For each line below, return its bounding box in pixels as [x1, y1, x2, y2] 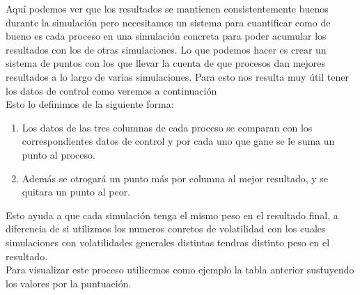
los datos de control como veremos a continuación [6, 83, 217, 97]
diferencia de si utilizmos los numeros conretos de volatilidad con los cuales [6, 221, 326, 236]
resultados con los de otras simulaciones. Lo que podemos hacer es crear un [6, 42, 327, 56]
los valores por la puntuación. [6, 276, 132, 290]
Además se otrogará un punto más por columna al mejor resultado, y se [22, 170, 329, 185]
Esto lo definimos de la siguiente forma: [6, 97, 174, 111]
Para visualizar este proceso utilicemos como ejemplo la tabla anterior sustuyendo [6, 262, 354, 277]
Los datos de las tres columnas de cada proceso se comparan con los [22, 120, 313, 134]
